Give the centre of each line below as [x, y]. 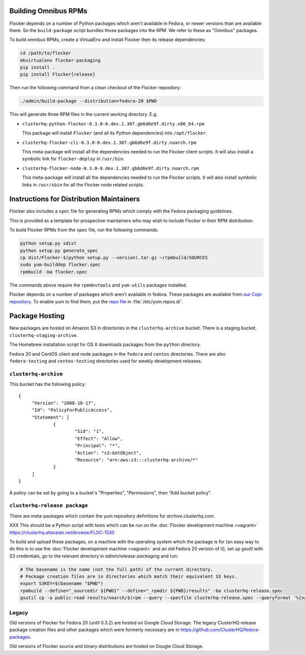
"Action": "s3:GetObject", [108, 453]
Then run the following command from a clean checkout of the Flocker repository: [95, 88]
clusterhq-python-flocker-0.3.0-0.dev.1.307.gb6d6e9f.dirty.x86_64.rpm [113, 124]
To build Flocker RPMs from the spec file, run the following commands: [84, 230]
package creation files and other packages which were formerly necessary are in [95, 630]
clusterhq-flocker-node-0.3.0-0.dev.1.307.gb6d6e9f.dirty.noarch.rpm [111, 168]
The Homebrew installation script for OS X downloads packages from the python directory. [105, 345]
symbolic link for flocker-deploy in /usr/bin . [73, 159]
